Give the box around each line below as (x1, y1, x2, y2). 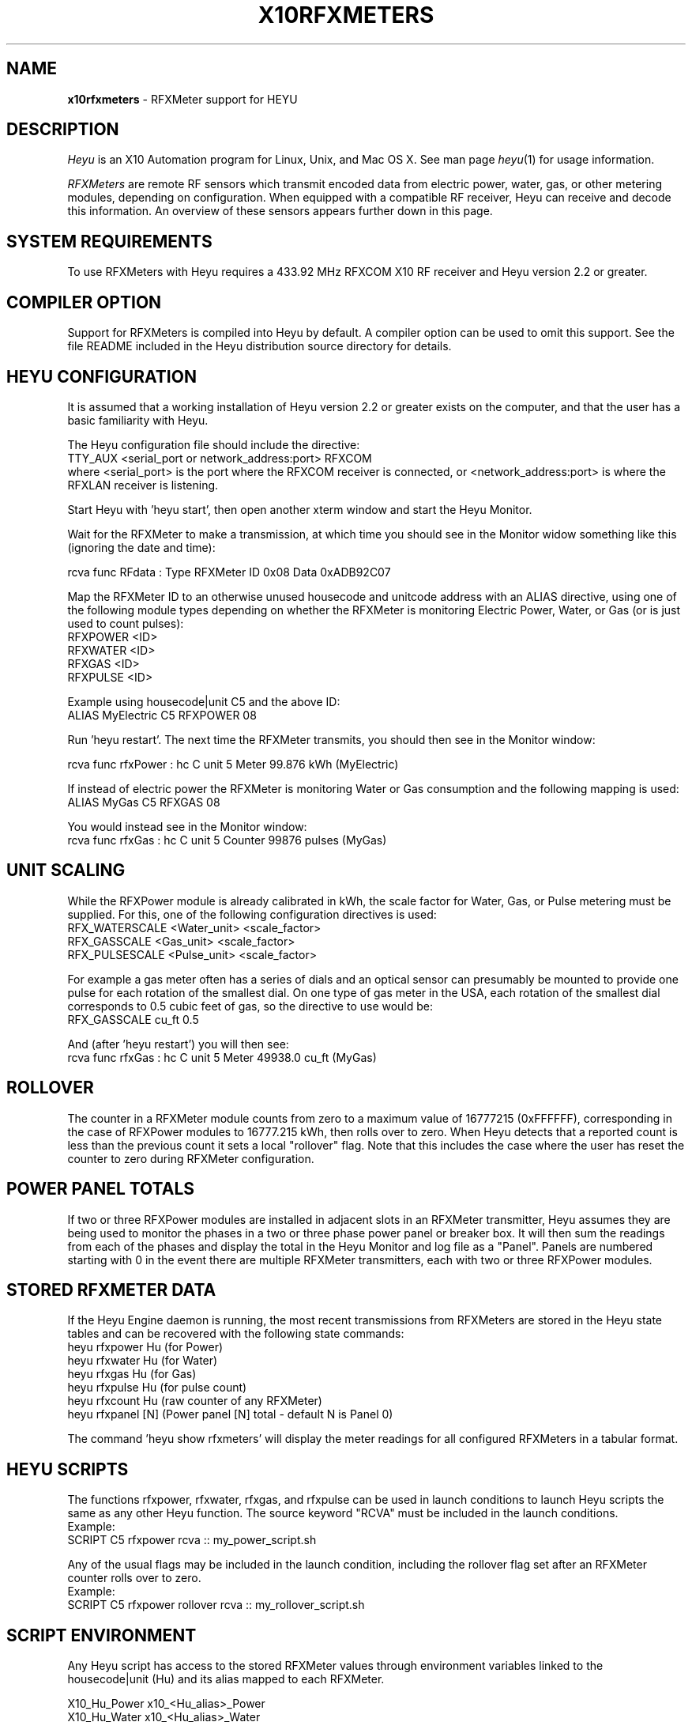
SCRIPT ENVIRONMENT (6, 1625, 197, 1645)
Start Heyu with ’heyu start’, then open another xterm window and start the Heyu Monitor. (67, 502, 532, 516)
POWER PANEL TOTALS (6, 1179, 195, 1199)
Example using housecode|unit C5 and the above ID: (67, 694, 340, 708)
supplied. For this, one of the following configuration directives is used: (67, 907, 437, 921)
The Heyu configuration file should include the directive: (67, 437, 360, 451)
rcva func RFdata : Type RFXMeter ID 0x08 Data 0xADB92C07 (67, 565, 391, 579)
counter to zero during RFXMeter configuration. (67, 1151, 314, 1165)
